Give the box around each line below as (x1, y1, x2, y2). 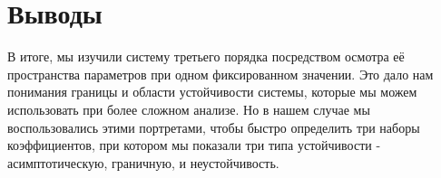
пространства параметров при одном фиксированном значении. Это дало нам (7, 64, 434, 83)
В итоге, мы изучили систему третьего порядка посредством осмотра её (7, 47, 405, 66)
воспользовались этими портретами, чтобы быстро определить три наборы (7, 117, 420, 136)
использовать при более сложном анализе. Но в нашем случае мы (7, 99, 370, 118)
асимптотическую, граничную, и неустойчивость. (7, 153, 279, 172)
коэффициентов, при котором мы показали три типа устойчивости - (7, 136, 381, 155)
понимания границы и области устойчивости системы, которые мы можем (7, 82, 417, 101)
